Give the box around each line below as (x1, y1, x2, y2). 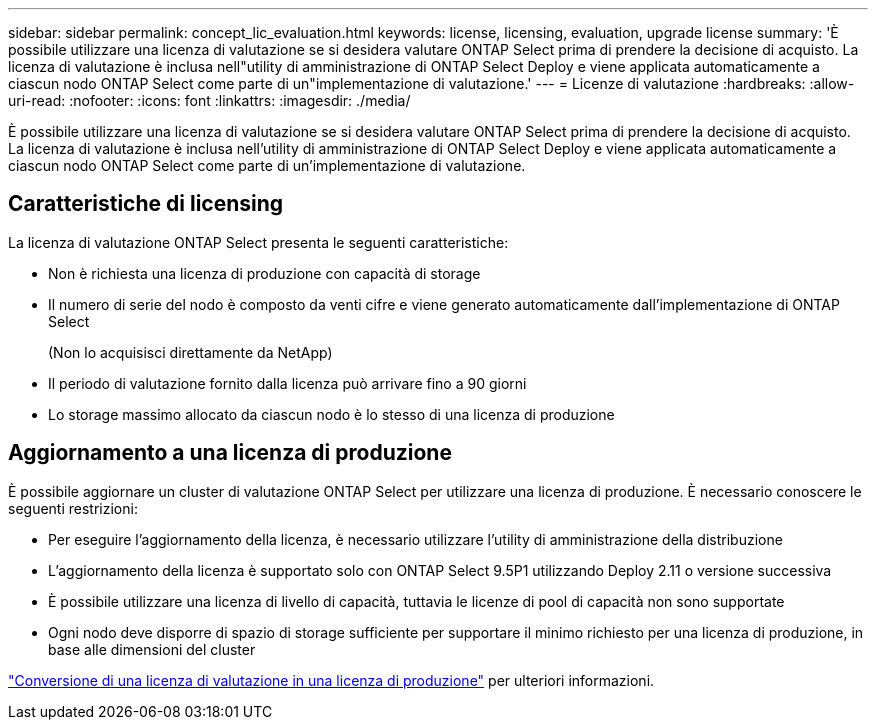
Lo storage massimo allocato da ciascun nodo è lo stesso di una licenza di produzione (48, 405, 615, 423)
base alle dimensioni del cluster (48, 640, 256, 658)
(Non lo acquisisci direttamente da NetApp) (48, 343, 333, 361)
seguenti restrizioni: (8, 499, 138, 517)
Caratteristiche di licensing (8, 191, 284, 217)
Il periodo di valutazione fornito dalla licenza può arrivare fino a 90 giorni (48, 374, 527, 392)
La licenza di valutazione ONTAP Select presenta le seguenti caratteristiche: (8, 233, 509, 251)
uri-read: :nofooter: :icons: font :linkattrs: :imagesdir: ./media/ (8, 92, 411, 109)
